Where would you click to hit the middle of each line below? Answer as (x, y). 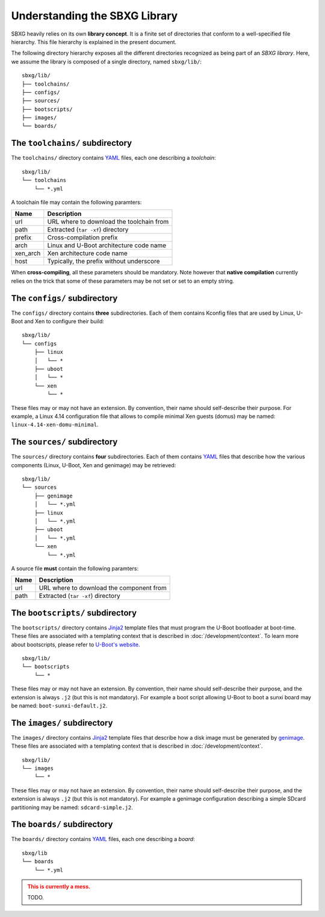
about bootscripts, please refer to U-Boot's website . (76, 644)
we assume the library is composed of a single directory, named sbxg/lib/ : (106, 61)
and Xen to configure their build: (64, 321)
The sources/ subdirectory (64, 442)
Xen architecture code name (87, 253)
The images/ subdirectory (62, 723)
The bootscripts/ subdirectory (74, 613)
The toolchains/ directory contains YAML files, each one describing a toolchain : (113, 158)
